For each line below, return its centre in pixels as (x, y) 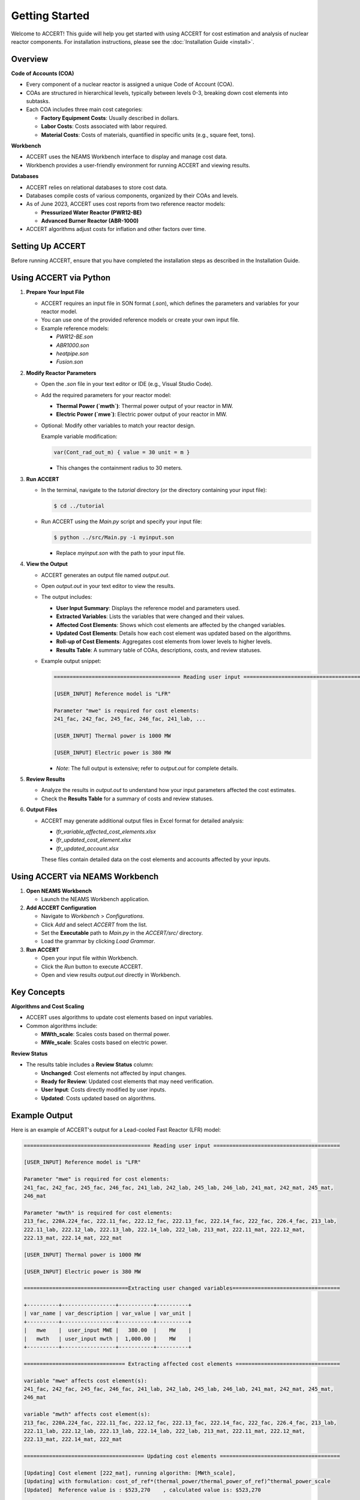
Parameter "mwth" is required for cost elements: (98, 1213)
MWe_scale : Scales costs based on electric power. (104, 1042)
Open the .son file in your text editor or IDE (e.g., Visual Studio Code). (127, 384)
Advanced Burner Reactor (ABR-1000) (90, 221)
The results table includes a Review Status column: (90, 1064)
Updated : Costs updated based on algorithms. (98, 1098)
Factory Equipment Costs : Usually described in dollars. (110, 118)
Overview (30, 59)
